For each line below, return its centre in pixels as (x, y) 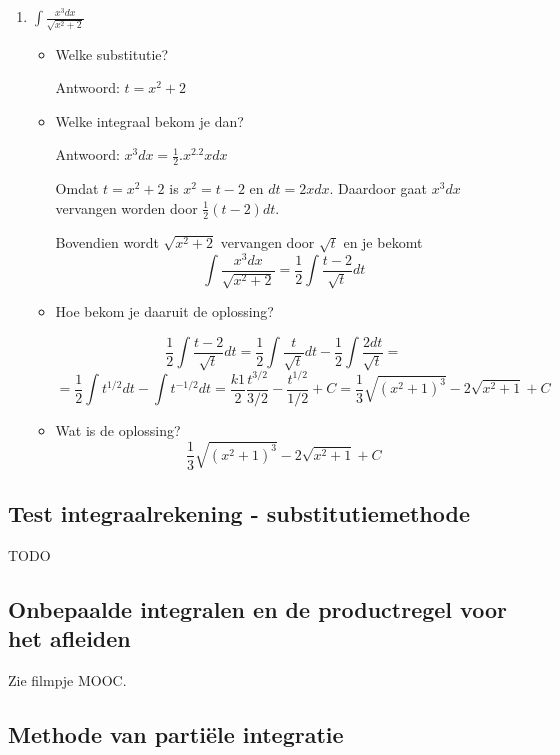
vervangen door (267, 241)
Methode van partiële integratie (176, 733)
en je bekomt (383, 241)
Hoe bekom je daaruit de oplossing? (164, 311)
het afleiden (69, 638)
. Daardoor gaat (378, 188)
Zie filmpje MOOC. (67, 679)
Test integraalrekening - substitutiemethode (239, 512)
